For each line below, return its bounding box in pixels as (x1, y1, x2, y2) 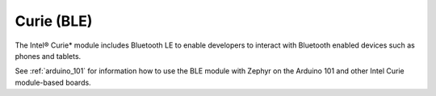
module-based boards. (15, 77, 92, 87)
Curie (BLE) (15, 12, 93, 30)
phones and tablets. (15, 51, 82, 61)
